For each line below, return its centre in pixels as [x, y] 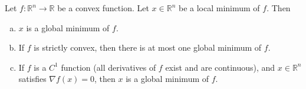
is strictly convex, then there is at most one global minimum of [148, 47]
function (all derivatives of [108, 67]
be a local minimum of [219, 8]
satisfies [32, 79]
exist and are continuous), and [220, 67]
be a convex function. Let [103, 8]
